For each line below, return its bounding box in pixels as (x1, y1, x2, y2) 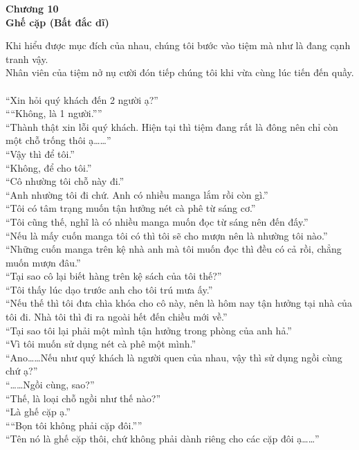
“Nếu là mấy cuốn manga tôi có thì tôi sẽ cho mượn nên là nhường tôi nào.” (6, 228, 328, 242)
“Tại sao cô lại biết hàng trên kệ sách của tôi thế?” (6, 269, 222, 283)
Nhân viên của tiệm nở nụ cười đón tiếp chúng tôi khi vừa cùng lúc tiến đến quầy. (6, 65, 354, 80)
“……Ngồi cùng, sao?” (6, 377, 95, 392)
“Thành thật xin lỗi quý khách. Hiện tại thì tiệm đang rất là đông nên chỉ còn (6, 119, 338, 134)
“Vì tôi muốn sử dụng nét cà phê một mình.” (6, 336, 196, 351)
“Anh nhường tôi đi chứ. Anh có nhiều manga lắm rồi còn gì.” (6, 187, 268, 201)
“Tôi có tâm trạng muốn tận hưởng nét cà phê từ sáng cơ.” (6, 201, 256, 215)
